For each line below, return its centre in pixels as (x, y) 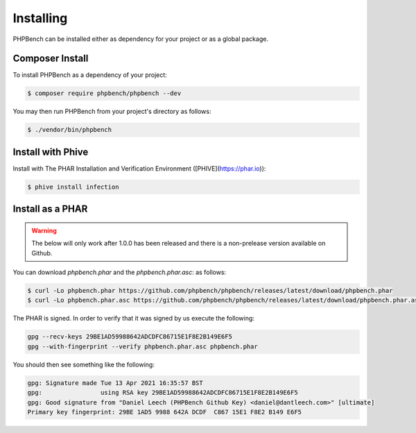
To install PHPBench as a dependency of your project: (90, 75)
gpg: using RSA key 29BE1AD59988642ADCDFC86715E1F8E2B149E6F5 (163, 393)
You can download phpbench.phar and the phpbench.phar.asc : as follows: (120, 272)
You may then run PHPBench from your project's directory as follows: (112, 112)
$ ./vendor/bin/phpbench (70, 130)
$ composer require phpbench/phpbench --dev (104, 93)
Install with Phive (51, 152)
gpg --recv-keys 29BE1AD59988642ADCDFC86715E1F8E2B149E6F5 (130, 337)
